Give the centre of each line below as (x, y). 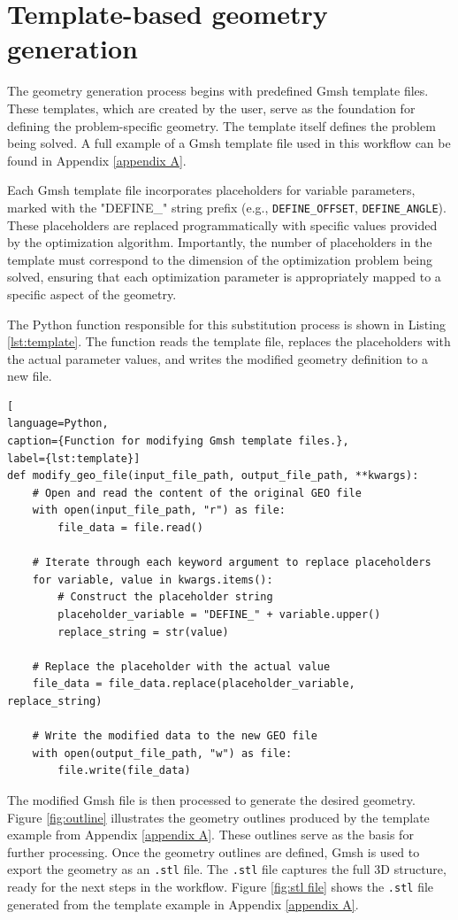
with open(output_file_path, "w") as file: (162, 753)
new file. (30, 376)
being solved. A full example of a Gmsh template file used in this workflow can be (229, 143)
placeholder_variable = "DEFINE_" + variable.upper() (219, 615)
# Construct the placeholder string (165, 597)
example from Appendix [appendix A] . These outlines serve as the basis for (210, 835)
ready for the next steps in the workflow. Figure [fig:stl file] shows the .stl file (221, 886)
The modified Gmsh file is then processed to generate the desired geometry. (211, 799)
